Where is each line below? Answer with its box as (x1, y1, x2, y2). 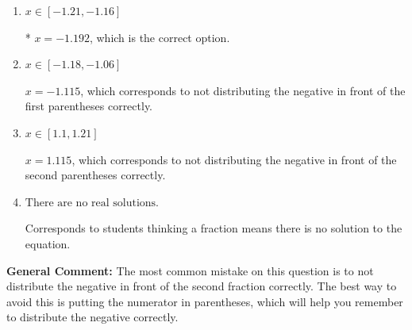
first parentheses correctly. (25, 98, 153, 114)
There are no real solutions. (25, 197, 160, 209)
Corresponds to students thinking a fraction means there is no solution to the (25, 220, 402, 236)
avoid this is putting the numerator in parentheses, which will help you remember (6, 293, 403, 309)
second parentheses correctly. (25, 167, 166, 183)
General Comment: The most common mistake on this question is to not (6, 262, 374, 278)
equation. (25, 235, 71, 251)
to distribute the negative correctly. (6, 309, 179, 325)
